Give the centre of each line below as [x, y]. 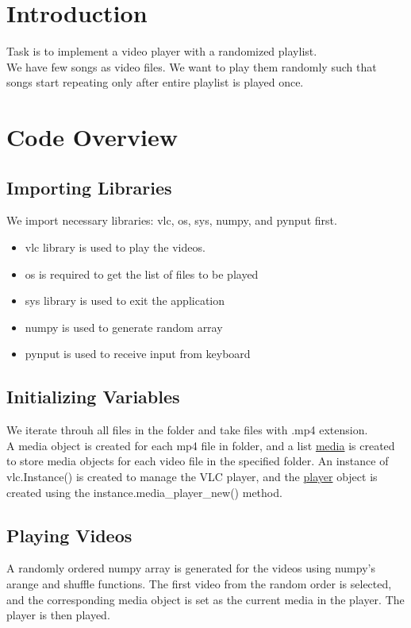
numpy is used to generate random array [124, 327]
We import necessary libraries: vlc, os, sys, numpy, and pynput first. [172, 220]
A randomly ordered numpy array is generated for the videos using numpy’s [191, 568]
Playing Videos [69, 535]
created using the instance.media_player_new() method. [144, 492]
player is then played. [58, 615]
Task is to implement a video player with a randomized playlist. [162, 51]
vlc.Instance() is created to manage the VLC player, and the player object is [192, 477]
